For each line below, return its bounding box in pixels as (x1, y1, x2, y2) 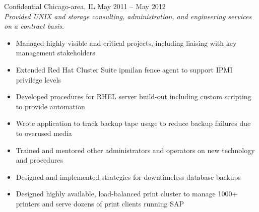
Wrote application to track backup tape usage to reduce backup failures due (16, 118, 251, 128)
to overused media (16, 127, 72, 138)
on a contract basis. (4, 21, 64, 31)
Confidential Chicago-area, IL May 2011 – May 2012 (4, 1, 166, 11)
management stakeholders (16, 47, 95, 58)
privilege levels (16, 74, 61, 85)
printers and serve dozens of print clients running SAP (16, 198, 184, 208)
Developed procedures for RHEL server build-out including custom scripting (16, 91, 251, 102)
